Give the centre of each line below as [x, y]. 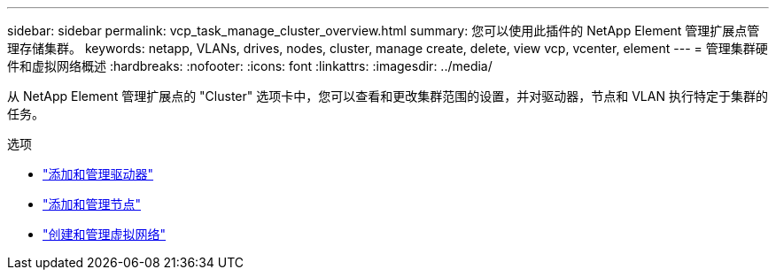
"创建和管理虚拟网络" [105, 234]
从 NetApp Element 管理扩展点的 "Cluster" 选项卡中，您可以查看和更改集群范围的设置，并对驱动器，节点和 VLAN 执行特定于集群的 [388, 96]
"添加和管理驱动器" [98, 174]
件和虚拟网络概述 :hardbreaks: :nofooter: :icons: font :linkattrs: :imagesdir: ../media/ [250, 66]
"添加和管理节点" [92, 204]
